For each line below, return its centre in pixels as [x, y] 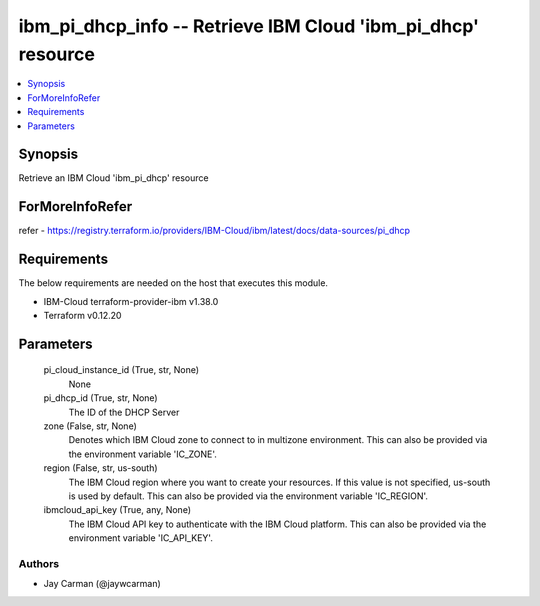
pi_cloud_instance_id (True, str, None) [121, 370]
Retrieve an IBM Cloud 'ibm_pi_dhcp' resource [113, 178]
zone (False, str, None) [90, 426]
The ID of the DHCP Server [124, 412]
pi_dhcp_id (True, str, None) [101, 398]
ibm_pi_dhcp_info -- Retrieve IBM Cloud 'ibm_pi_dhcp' [249, 26]
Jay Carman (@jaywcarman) [102, 584]
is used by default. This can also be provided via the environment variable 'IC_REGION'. [248, 496]
